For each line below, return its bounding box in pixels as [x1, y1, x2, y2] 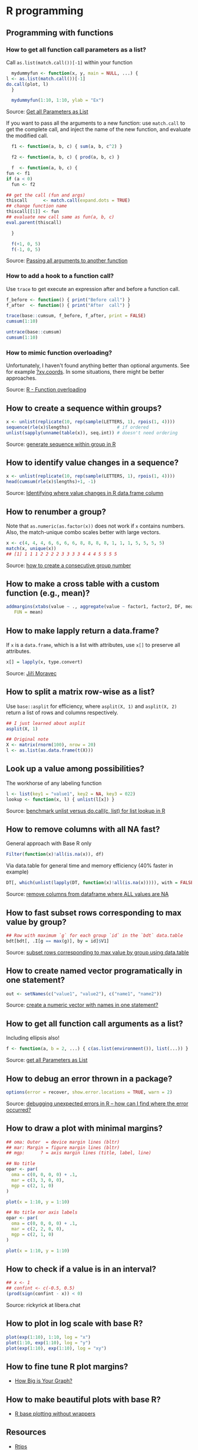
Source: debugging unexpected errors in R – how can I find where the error [6, 1100, 189, 1107]
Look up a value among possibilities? [6, 764, 144, 774]
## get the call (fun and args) [6, 192, 85, 198]
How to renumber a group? [6, 507, 106, 517]
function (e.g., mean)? [6, 588, 90, 598]
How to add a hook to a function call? [6, 272, 114, 280]
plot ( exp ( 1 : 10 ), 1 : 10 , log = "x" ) [6, 1334, 91, 1340]
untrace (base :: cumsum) [6, 329, 62, 335]
